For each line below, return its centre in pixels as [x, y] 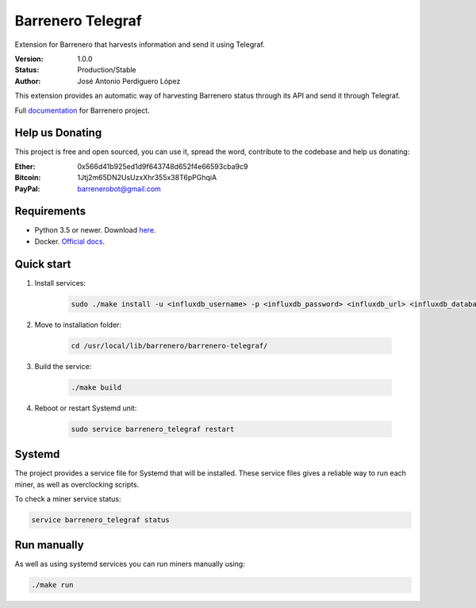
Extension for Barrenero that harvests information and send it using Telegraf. [140, 44]
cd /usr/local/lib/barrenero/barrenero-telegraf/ [169, 346]
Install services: [60, 283]
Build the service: [63, 366]
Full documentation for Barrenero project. [82, 110]
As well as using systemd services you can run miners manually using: [130, 564]
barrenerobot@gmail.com [119, 189]
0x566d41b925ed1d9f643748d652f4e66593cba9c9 [163, 166]
